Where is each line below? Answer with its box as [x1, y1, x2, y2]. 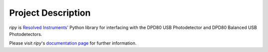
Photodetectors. [9, 31, 42, 37]
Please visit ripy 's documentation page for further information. [9, 40, 137, 46]
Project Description [9, 7, 91, 18]
